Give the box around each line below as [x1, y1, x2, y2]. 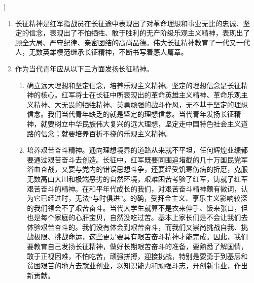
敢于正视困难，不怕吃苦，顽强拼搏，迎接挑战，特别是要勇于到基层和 [27, 251, 248, 261]
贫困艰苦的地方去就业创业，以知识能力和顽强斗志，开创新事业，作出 [27, 260, 248, 271]
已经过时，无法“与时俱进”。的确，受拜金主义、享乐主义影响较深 [40, 193, 248, 203]
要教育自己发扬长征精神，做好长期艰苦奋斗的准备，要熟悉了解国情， [27, 241, 248, 252]
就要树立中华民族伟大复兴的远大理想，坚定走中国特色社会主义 [40, 118, 241, 128]
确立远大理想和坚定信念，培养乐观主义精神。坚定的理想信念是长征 [27, 80, 241, 90]
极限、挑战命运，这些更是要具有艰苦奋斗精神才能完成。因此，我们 [34, 231, 248, 242]
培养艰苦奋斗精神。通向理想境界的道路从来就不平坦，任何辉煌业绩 [27, 145, 241, 155]
